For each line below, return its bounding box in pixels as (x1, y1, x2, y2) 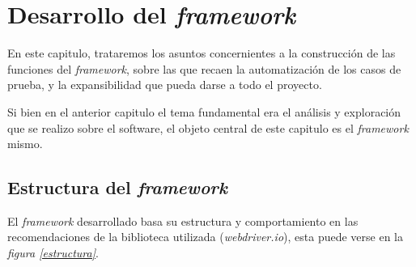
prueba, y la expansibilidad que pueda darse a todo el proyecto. (7, 76, 322, 93)
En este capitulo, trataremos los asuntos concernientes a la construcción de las (7, 44, 396, 61)
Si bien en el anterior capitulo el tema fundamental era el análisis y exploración (7, 103, 401, 120)
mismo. (7, 135, 43, 152)
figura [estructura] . (7, 244, 99, 261)
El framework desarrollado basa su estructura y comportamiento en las (7, 212, 359, 229)
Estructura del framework (7, 175, 228, 200)
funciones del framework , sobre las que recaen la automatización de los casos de (7, 60, 401, 77)
